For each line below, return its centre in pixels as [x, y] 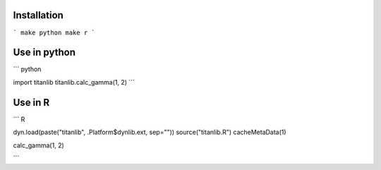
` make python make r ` [54, 32]
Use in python [44, 53]
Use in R [31, 102]
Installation [38, 15]
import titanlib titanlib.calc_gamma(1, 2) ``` [74, 82]
